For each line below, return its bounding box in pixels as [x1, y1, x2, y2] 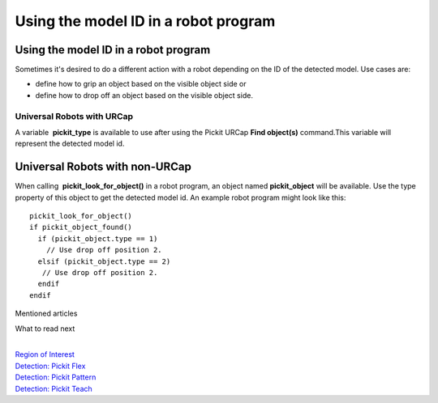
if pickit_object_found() [29, 223, 133, 232]
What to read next [15, 324, 75, 333]
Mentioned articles [15, 308, 78, 319]
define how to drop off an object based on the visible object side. [35, 90, 253, 100]
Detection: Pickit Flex [15, 361, 86, 371]
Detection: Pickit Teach [15, 384, 92, 393]
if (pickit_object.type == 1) [37, 234, 158, 243]
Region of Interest [15, 350, 75, 359]
